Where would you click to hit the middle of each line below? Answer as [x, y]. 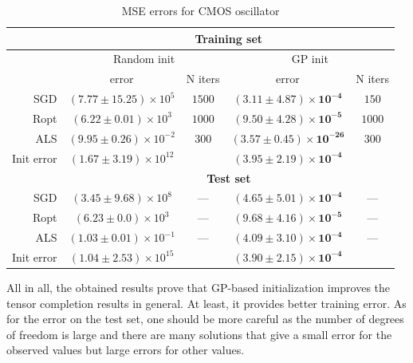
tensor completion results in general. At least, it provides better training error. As [206, 303]
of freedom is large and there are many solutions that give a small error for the [199, 334]
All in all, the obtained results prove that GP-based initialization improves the [199, 287]
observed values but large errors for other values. [126, 350]
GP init [310, 59]
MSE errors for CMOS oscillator [201, 10]
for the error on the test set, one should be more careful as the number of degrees [205, 319]
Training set [229, 38]
